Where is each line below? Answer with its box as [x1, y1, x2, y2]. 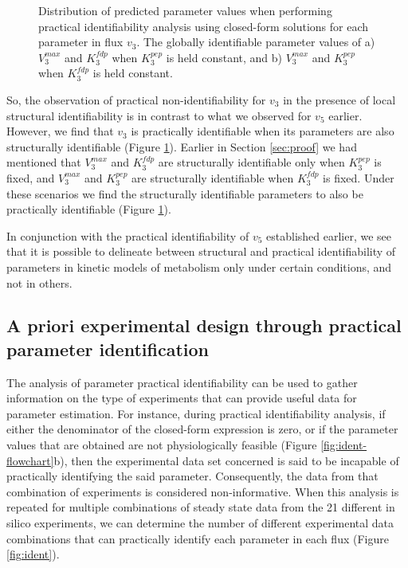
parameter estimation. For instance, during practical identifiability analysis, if [6, 405, 386, 421]
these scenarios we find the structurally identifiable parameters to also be [6, 185, 363, 202]
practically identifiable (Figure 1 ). [6, 201, 171, 217]
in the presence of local [283, 91, 396, 108]
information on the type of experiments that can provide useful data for [6, 390, 357, 406]
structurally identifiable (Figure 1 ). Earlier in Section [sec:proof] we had [6, 138, 357, 155]
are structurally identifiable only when [158, 154, 345, 170]
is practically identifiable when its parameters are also [131, 123, 394, 139]
